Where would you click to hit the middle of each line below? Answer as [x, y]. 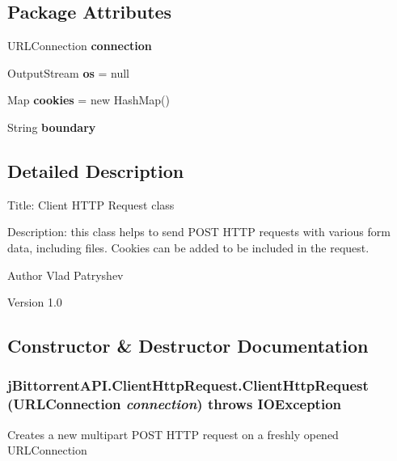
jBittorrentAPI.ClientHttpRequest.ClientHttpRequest [188, 385]
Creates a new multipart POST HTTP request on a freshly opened [173, 434]
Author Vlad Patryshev [65, 275]
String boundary [52, 127]
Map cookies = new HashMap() [89, 100]
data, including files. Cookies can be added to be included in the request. [188, 247]
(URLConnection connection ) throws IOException [174, 404]
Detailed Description [96, 170]
